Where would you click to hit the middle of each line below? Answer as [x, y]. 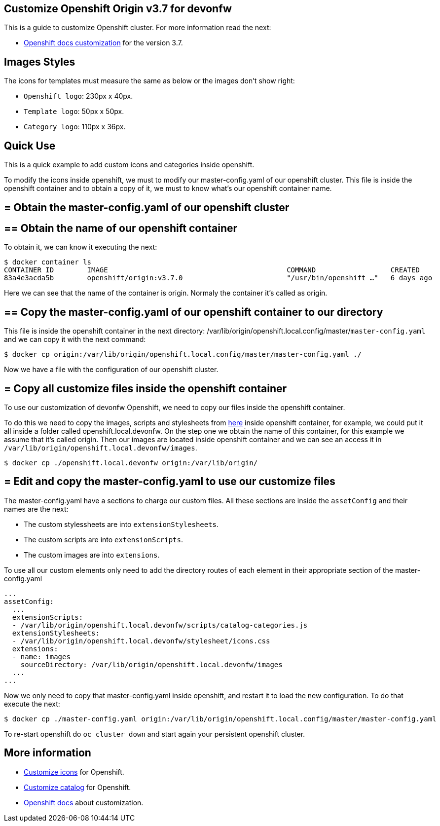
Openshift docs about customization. [84, 802]
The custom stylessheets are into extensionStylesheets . [121, 524]
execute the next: [32, 704]
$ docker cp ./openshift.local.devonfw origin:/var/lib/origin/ [131, 463]
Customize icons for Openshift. [74, 772]
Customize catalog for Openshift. [77, 787]
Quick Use [30, 146]
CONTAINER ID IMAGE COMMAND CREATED [212, 270]
